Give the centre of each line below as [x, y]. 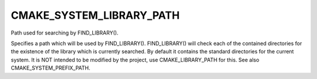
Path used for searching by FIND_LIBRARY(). [65, 33]
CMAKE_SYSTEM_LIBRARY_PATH [95, 15]
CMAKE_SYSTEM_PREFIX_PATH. [50, 68]
